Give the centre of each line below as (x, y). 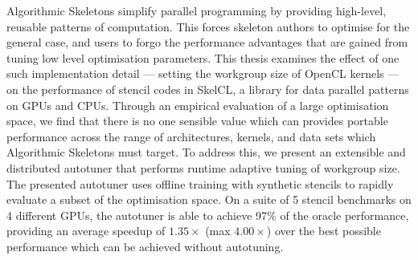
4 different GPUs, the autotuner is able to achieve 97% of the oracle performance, (208, 215)
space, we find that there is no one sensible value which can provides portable (197, 121)
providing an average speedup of (86, 231)
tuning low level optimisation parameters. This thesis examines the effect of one (203, 57)
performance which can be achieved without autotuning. (145, 246)
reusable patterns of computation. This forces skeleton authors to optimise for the (208, 26)
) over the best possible (324, 231)
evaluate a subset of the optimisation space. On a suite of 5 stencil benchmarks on (209, 199)
